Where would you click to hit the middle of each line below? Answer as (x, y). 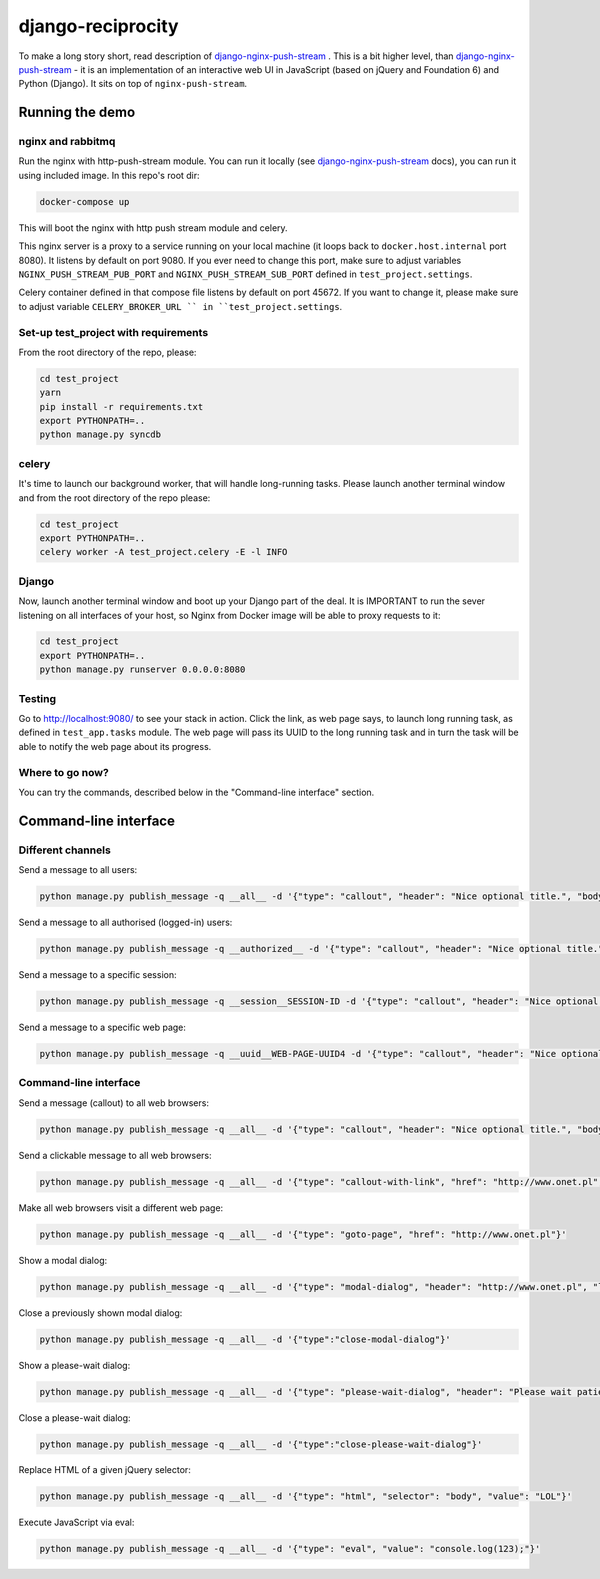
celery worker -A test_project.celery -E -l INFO (163, 552)
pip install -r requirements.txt (121, 406)
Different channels (65, 850)
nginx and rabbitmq (67, 142)
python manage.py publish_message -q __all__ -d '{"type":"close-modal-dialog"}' (245, 1339)
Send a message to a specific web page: (102, 1027)
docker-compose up (84, 201)
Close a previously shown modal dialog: (100, 1312)
